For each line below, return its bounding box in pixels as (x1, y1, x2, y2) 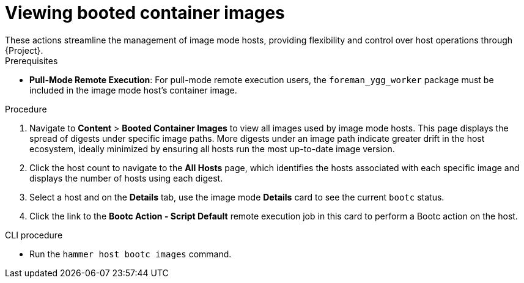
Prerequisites (5, 55, 58, 66)
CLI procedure (5, 229, 63, 240)
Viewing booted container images (5, 2, 285, 23)
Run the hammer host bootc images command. (29, 248, 232, 259)
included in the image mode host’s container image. (29, 84, 237, 95)
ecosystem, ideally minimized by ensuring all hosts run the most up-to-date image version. (29, 143, 395, 154)
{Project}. (5, 45, 43, 56)
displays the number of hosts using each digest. (29, 172, 223, 183)
